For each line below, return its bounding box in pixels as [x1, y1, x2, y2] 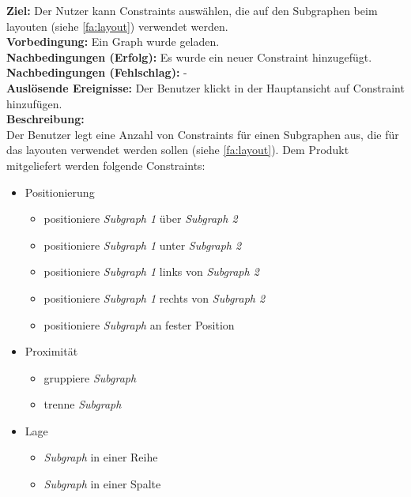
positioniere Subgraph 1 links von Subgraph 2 [43, 263, 259, 280]
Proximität [25, 343, 78, 360]
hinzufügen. [6, 95, 62, 111]
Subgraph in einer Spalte [43, 476, 161, 492]
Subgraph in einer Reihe [43, 449, 158, 465]
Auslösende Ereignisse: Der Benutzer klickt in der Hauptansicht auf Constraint [6, 79, 405, 96]
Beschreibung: [6, 111, 85, 127]
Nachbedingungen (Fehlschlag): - [6, 64, 187, 81]
